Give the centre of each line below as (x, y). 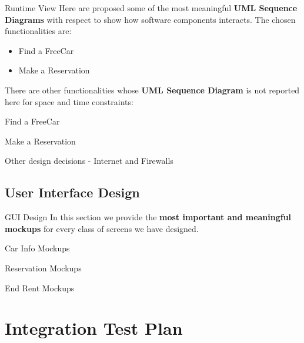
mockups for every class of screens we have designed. (102, 228)
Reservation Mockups (43, 268)
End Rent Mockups (40, 287)
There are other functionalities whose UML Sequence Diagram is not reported (152, 90)
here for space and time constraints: (69, 101)
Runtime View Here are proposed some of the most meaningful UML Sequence (151, 8)
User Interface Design (72, 192)
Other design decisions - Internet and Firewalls (89, 161)
